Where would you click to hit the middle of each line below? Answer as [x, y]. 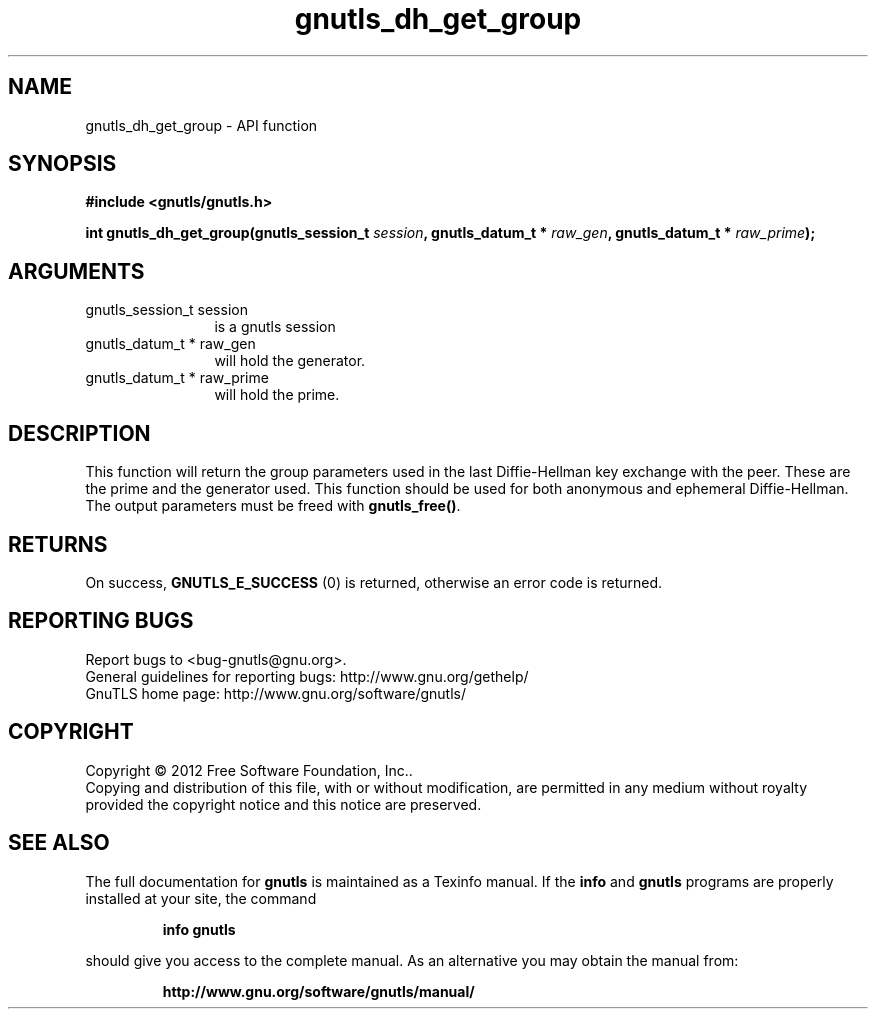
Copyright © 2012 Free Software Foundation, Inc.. [249, 770]
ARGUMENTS [76, 271]
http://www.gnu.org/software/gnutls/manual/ [318, 991]
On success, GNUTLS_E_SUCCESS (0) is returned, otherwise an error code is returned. [374, 582]
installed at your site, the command [201, 898]
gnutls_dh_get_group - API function [201, 125]
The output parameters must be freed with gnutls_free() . [273, 506]
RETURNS [58, 544]
